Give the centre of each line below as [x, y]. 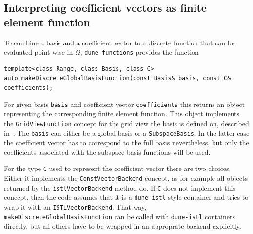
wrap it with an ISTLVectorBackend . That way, [75, 207]
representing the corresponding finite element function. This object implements [122, 114]
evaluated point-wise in [39, 52]
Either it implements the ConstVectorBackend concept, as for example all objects [126, 178]
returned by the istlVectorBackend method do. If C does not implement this [120, 187]
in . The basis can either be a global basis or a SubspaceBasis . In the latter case [127, 133]
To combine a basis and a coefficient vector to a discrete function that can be [119, 42]
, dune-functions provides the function [139, 52]
